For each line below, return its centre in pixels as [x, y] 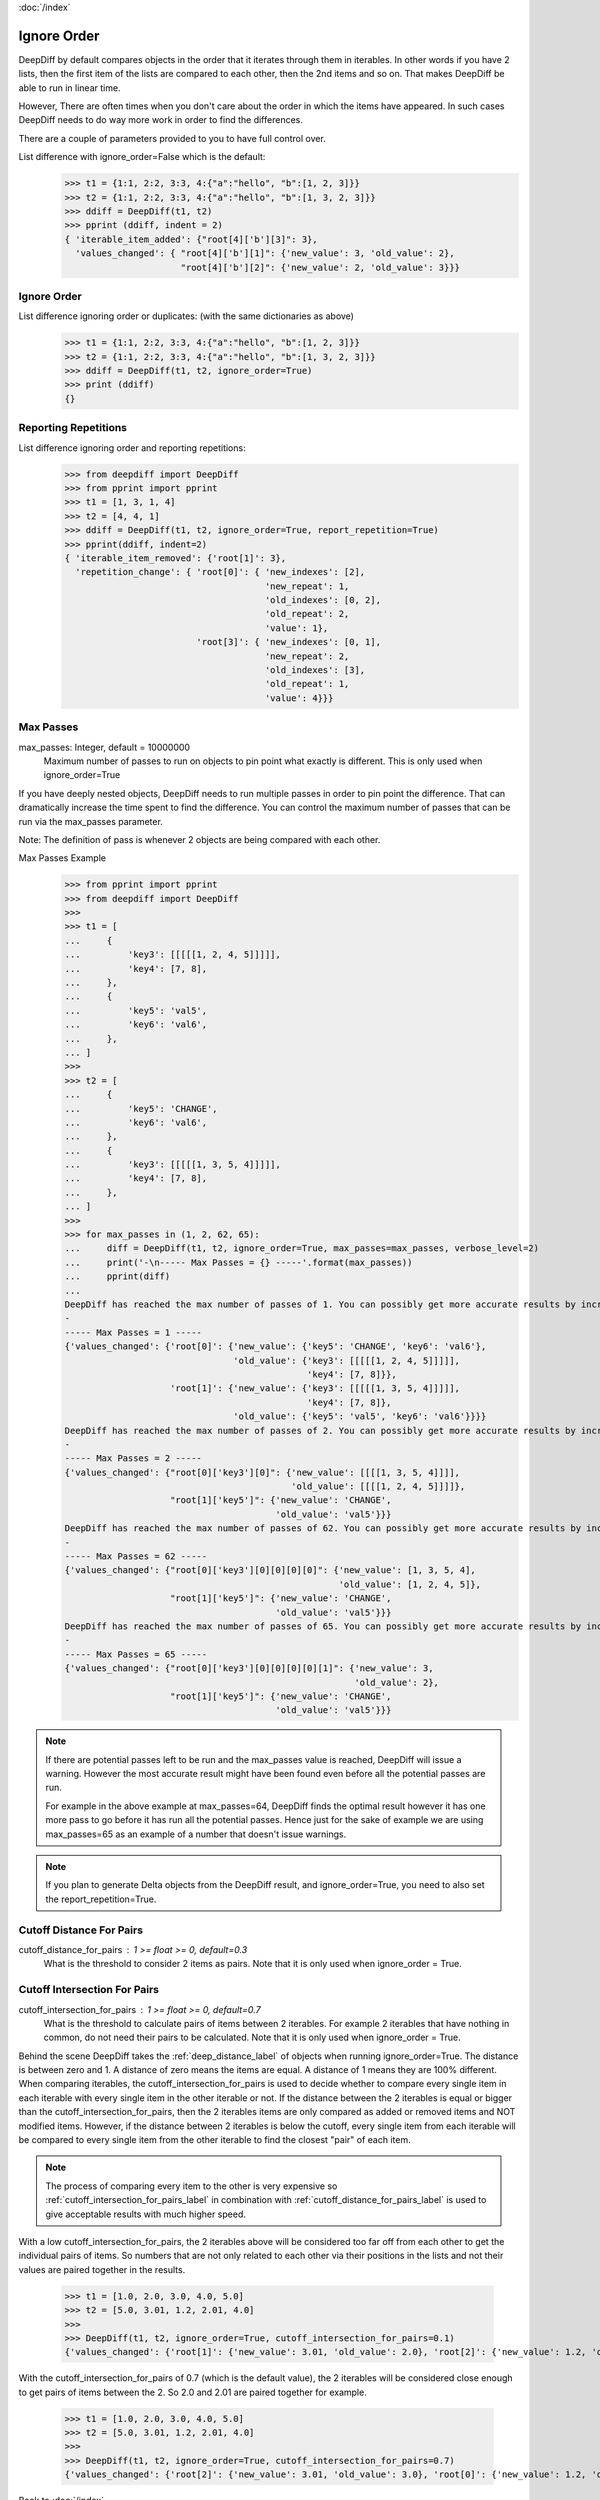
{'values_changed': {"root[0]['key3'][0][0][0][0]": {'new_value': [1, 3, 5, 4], [270, 1570]
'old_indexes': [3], [315, 670]
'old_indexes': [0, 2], [323, 600]
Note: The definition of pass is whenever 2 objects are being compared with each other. [199, 839]
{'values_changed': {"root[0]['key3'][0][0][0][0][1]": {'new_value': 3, [249, 1668]
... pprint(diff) [117, 1276]
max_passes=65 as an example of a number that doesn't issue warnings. [196, 1834]
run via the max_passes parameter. [91, 821]
